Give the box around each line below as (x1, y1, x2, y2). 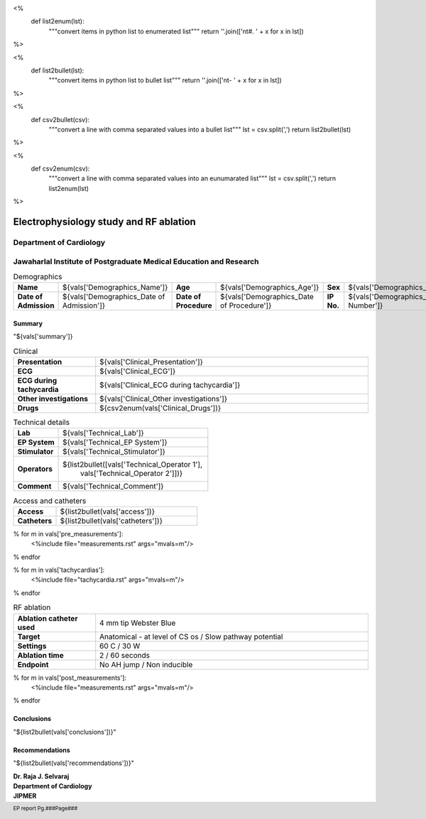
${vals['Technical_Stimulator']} (62, 447, 166, 457)
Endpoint (17, 659, 49, 669)
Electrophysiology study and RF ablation (13, 216, 197, 228)
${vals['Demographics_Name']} (62, 283, 168, 293)
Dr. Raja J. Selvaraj (13, 771, 70, 781)
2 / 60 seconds (99, 650, 151, 660)
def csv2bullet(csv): (31, 115, 90, 124)
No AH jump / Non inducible (99, 659, 193, 669)
